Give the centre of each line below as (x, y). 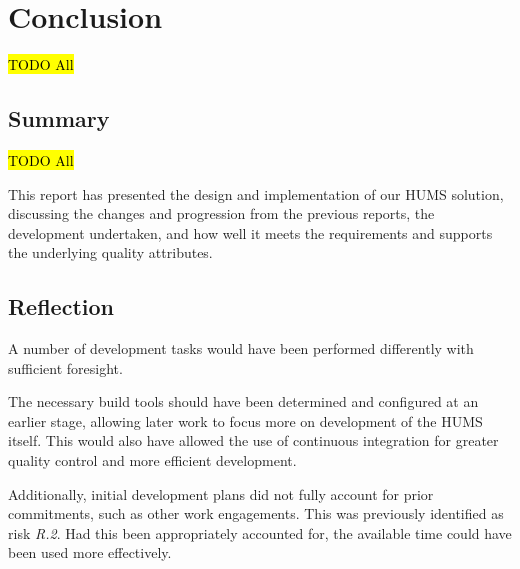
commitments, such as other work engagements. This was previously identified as (256, 513)
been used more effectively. (90, 552)
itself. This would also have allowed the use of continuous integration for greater (253, 440)
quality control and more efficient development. (152, 460)
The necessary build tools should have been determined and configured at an (243, 401)
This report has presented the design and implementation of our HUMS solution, (256, 193)
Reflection (61, 306)
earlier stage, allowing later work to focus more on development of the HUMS (245, 420)
